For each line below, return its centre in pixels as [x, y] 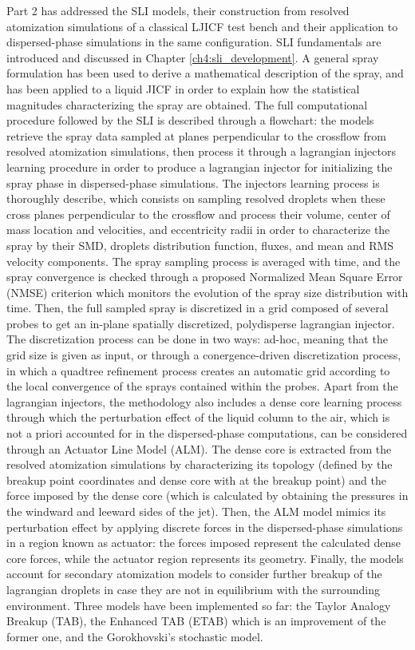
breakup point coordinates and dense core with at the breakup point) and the [196, 480]
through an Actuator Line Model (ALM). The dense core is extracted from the [199, 448]
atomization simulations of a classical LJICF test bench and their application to [202, 26]
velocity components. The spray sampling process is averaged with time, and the [204, 261]
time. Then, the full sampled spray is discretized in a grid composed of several [198, 308]
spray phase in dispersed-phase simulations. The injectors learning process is [193, 182]
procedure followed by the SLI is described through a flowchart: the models [190, 120]
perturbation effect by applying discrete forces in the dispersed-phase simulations [205, 527]
